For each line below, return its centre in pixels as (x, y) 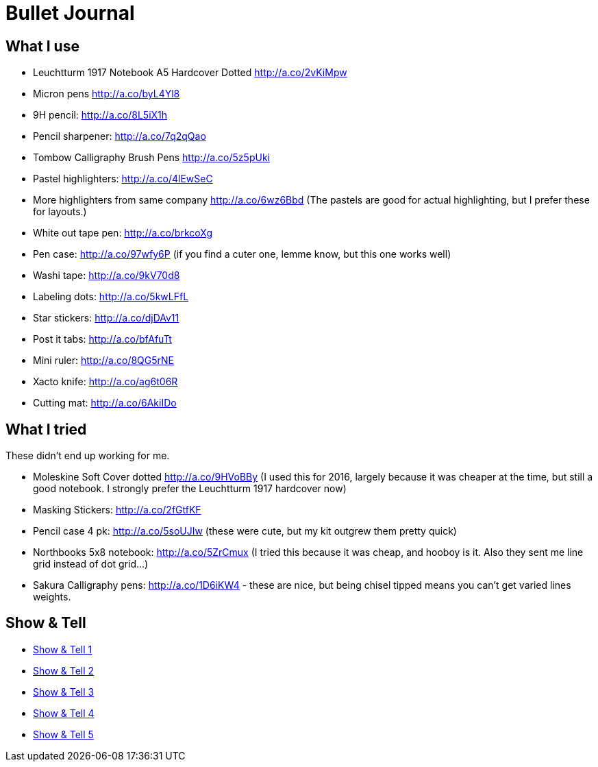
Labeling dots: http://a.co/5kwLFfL (111, 297)
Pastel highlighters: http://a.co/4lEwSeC (123, 179)
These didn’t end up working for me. (88, 456)
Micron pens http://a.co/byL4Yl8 (107, 94)
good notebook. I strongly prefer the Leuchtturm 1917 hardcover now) (190, 489)
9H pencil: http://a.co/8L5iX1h (100, 115)
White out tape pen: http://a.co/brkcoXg (123, 233)
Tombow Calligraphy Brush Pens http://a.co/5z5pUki (151, 158)
